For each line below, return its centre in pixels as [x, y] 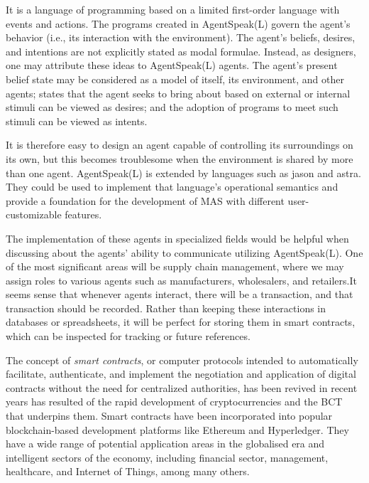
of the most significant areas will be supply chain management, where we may [175, 266]
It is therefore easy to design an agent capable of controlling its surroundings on [180, 145]
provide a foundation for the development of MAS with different [145, 200]
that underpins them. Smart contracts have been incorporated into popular [169, 416]
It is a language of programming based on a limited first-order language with [173, 9]
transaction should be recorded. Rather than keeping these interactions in [166, 308]
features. [83, 214]
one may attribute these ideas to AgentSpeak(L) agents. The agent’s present [172, 65]
